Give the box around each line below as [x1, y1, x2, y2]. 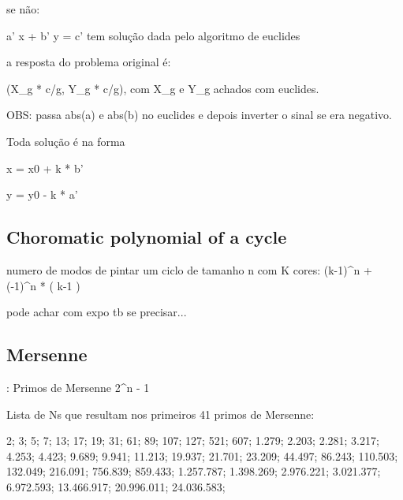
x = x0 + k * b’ [6, 159, 84, 176]
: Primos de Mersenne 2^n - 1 [6, 379, 150, 395]
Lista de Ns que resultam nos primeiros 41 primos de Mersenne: [6, 405, 315, 422]
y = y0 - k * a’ [6, 186, 78, 203]
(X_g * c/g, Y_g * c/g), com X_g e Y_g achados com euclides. [6, 80, 319, 96]
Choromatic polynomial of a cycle [6, 225, 287, 249]
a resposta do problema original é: [6, 54, 171, 70]
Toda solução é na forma [6, 132, 125, 149]
